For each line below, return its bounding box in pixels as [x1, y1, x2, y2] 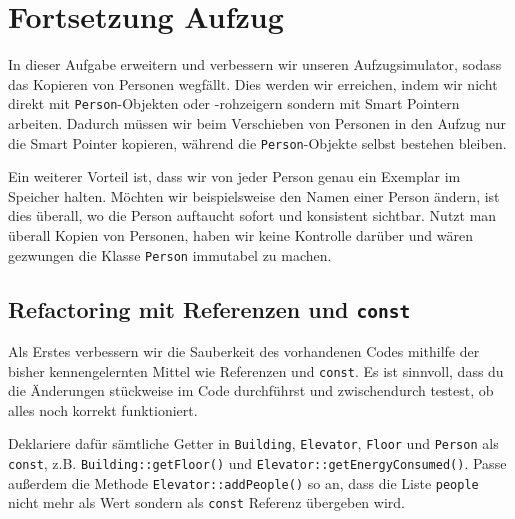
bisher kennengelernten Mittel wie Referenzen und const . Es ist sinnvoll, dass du [8, 360, 504, 381]
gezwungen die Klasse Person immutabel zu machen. [8, 244, 332, 265]
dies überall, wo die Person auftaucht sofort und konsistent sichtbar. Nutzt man [8, 205, 497, 226]
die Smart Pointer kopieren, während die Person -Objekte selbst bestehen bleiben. [8, 132, 507, 153]
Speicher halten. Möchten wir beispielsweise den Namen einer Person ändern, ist [8, 185, 500, 206]
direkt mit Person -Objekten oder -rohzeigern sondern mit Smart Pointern [8, 93, 460, 114]
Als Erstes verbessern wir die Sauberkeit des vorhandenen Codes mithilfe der [8, 341, 480, 362]
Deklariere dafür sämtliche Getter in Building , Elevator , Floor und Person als [8, 433, 499, 454]
